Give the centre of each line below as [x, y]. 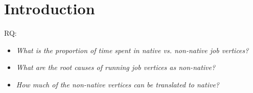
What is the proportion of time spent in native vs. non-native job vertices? [132, 50]
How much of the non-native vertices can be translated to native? [118, 84]
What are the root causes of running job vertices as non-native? [116, 67]
